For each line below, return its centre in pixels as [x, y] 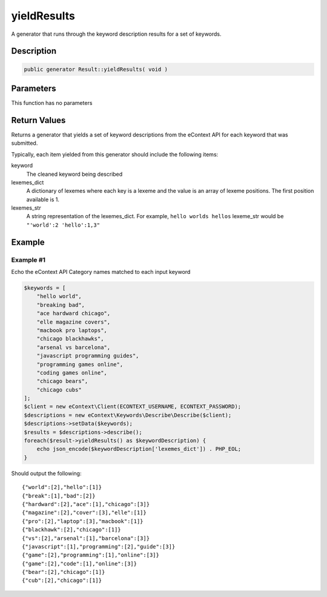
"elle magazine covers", [74, 322]
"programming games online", [80, 364]
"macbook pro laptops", [72, 330]
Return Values [38, 120]
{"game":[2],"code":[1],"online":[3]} [80, 563]
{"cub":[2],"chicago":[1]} [62, 581]
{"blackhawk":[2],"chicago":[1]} [71, 530]
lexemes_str [26, 208]
